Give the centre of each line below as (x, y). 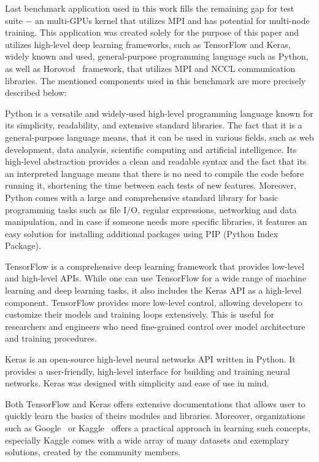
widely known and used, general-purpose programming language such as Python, (157, 56)
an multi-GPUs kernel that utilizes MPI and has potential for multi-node (172, 20)
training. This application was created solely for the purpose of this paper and (152, 32)
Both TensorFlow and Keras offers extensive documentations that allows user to (155, 403)
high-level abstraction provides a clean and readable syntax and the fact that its (156, 161)
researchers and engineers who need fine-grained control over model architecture (155, 326)
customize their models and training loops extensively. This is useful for (140, 314)
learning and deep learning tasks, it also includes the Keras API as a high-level (153, 290)
